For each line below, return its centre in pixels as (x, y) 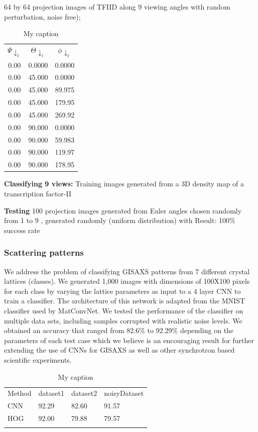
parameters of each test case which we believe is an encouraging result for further (129, 340)
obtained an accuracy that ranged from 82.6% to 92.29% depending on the (119, 330)
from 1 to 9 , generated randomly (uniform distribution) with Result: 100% (120, 220)
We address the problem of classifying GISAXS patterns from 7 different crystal (127, 271)
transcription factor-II (38, 194)
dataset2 (84, 393)
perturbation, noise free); (42, 16)
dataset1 (51, 393)
